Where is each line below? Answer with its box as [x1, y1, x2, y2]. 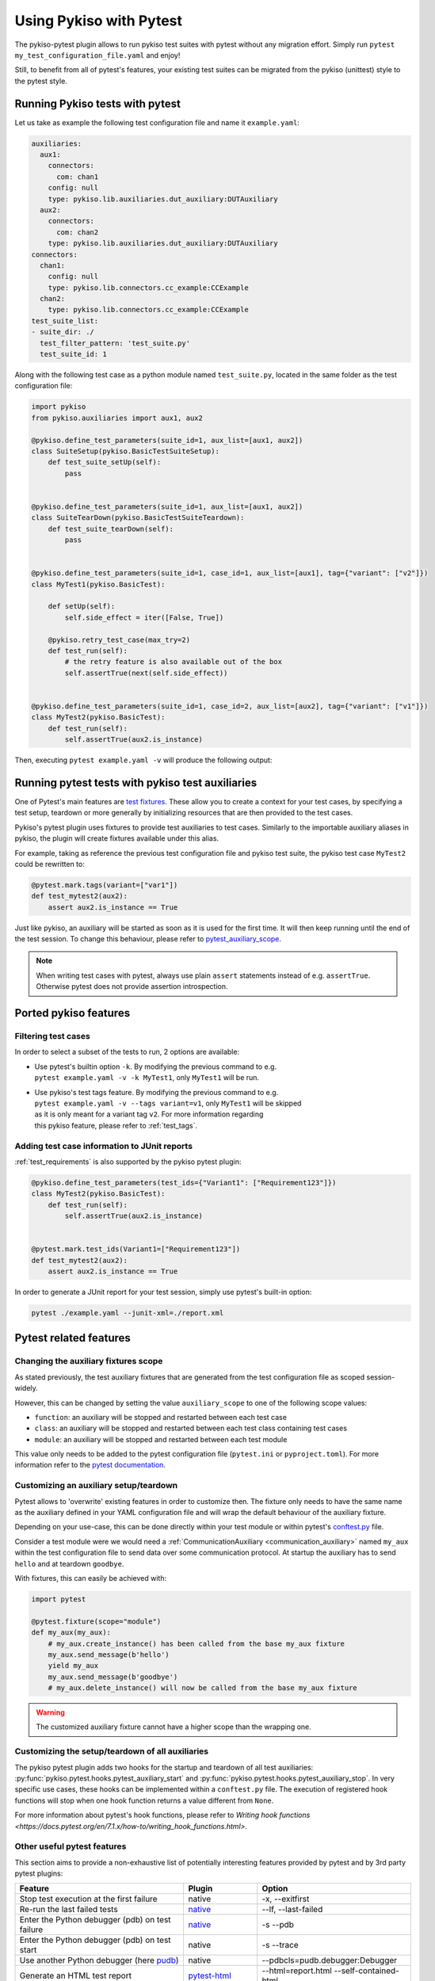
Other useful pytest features [14, 1841, 127, 1852]
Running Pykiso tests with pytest [14, 97, 181, 110]
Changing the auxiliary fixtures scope [14, 1356, 163, 1367]
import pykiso [31, 403, 86, 411]
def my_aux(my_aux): [31, 1628, 111, 1637]
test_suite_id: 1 [40, 349, 107, 359]
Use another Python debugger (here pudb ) [19, 1955, 179, 1966]
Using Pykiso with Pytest [14, 12, 182, 29]
